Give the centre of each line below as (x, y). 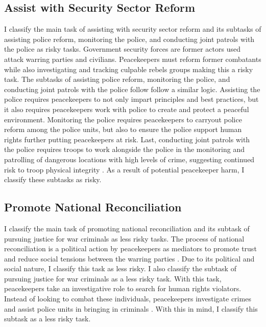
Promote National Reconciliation (93, 207)
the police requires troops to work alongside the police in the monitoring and (125, 149)
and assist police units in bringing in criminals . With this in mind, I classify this (131, 308)
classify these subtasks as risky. (53, 179)
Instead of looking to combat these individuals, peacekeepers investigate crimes (128, 299)
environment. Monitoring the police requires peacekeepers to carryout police (123, 119)
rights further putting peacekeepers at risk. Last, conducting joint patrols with (127, 139)
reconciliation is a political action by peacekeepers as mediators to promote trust (130, 248)
